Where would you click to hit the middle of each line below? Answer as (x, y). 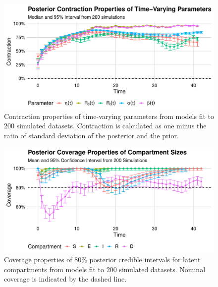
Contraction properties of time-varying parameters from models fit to (109, 116)
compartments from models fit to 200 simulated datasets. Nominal (105, 269)
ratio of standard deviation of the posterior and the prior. (91, 135)
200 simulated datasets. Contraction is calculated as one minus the (105, 126)
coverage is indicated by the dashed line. (65, 279)
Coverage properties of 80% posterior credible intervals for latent (102, 259)
